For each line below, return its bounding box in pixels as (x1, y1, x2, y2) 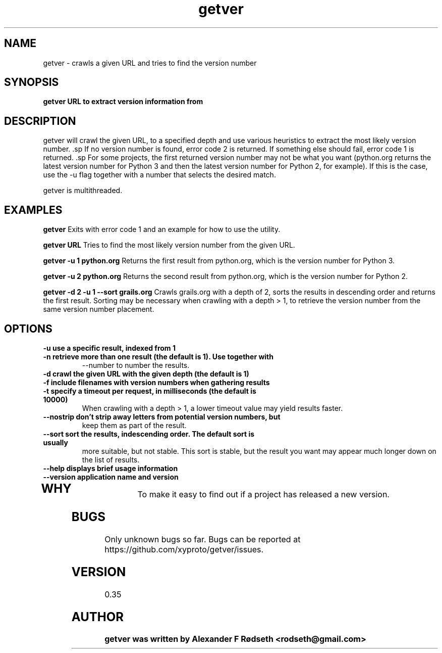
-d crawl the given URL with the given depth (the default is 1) (43, 369, 249, 378)
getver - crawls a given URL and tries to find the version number (43, 58, 257, 67)
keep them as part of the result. (82, 421, 187, 430)
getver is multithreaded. (43, 186, 123, 195)
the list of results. (82, 455, 140, 464)
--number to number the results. (82, 360, 190, 369)
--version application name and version (43, 472, 179, 481)
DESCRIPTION (4, 114, 76, 127)
